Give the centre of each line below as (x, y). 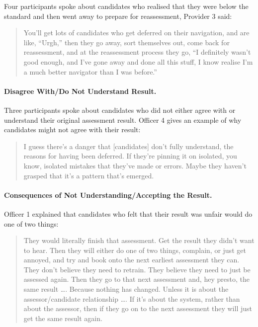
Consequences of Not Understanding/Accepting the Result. (108, 195)
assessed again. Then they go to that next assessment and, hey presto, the (136, 279)
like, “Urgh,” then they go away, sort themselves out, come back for (127, 42)
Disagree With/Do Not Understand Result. (80, 91)
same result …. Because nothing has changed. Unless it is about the (126, 289)
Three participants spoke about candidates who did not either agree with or (120, 110)
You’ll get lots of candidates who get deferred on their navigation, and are (136, 33)
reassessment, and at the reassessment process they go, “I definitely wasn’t (137, 52)
